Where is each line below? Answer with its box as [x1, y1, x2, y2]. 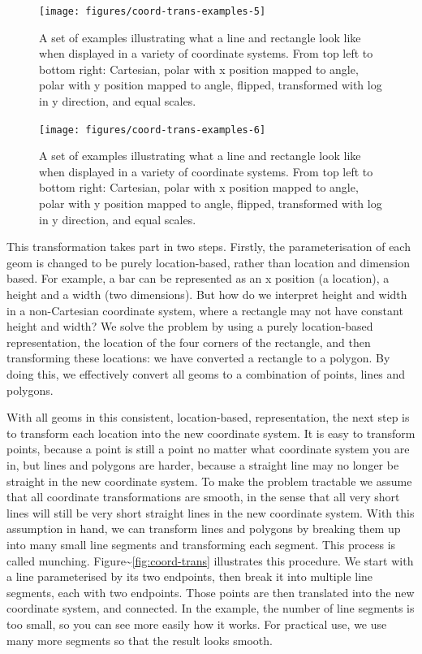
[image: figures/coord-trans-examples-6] [39, 123, 266, 136]
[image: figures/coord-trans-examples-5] [39, 6, 266, 17]
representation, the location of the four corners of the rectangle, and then [6, 333, 371, 350]
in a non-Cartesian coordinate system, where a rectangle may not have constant [6, 301, 403, 318]
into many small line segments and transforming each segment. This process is [6, 535, 396, 552]
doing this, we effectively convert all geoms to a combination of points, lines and [6, 366, 406, 382]
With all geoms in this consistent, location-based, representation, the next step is [6, 409, 410, 426]
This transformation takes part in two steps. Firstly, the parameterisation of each [6, 238, 411, 255]
